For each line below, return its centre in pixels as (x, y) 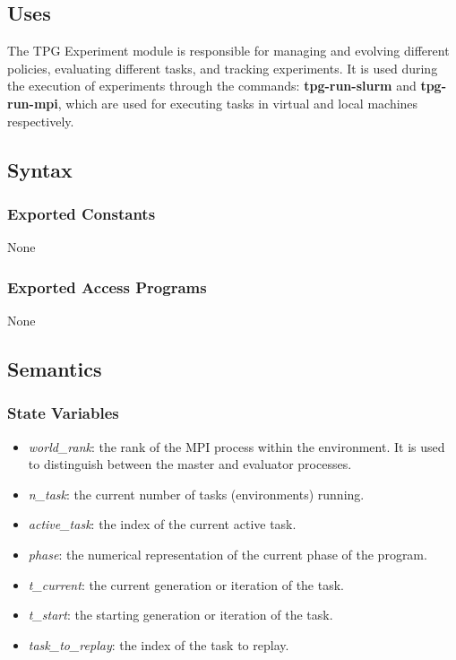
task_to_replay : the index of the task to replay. (159, 644)
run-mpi (33, 103)
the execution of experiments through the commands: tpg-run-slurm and (212, 86)
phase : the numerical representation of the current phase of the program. (228, 554)
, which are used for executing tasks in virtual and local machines (238, 103)
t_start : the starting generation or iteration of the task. (181, 615)
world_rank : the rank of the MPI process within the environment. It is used (237, 446)
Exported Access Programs (107, 287)
